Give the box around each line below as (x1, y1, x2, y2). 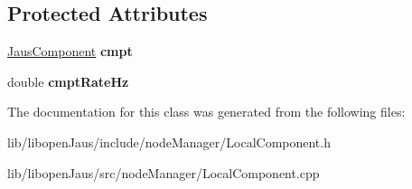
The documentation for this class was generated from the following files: (7, 102, 406, 121)
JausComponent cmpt (7, 42, 133, 61)
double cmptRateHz (7, 71, 129, 90)
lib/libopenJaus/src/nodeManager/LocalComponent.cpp (7, 163, 320, 182)
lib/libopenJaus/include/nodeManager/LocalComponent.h (7, 132, 331, 151)
